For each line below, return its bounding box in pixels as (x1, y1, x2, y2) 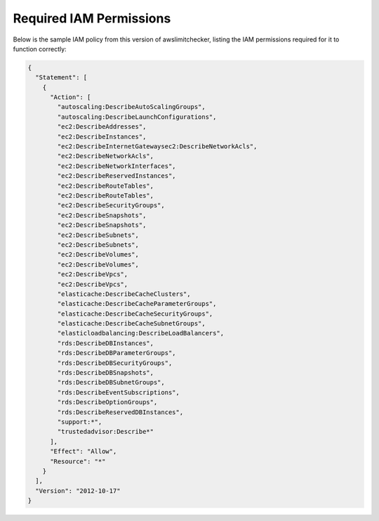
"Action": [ (50, 94, 91, 101)
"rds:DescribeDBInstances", (57, 339, 154, 347)
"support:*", (57, 418, 102, 425)
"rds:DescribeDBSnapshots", (57, 369, 154, 377)
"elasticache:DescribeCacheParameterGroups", (57, 300, 217, 308)
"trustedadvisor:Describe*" (57, 427, 154, 436)
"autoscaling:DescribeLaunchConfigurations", (57, 112, 217, 121)
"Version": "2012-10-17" (35, 487, 121, 495)
